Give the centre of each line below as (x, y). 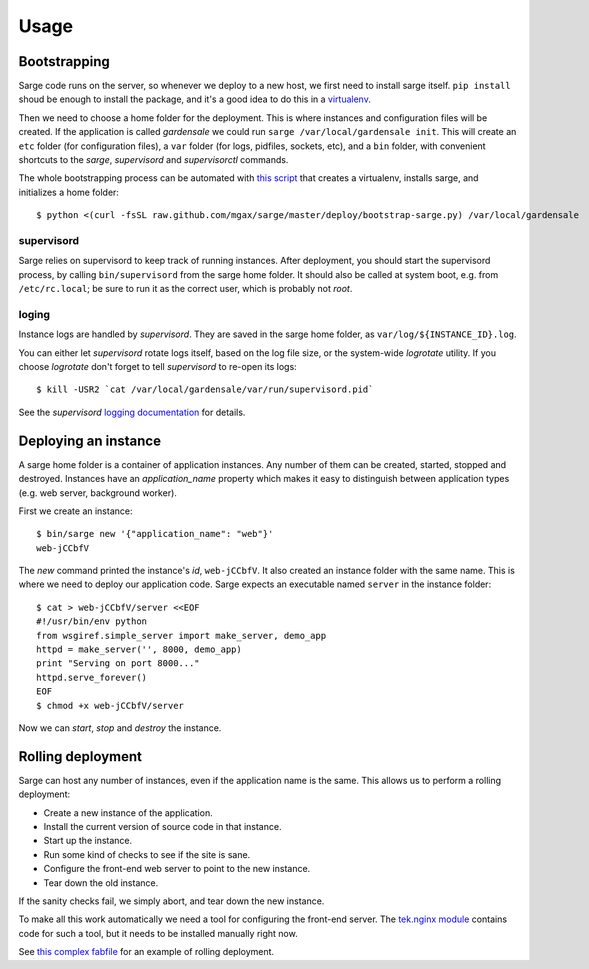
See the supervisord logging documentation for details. (132, 412)
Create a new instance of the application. (128, 812)
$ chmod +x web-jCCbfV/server (110, 705)
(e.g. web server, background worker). (97, 492)
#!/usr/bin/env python (92, 621)
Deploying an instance (90, 440)
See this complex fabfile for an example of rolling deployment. (146, 952)
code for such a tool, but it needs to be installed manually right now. (158, 933)
